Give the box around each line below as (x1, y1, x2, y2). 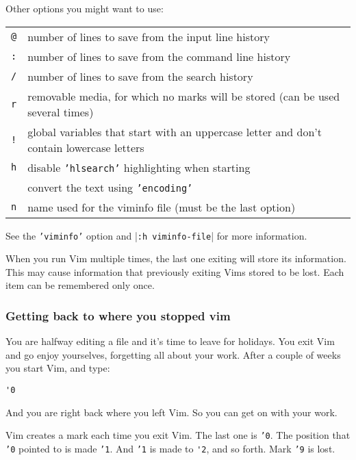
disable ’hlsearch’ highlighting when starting (27, 159, 251, 175)
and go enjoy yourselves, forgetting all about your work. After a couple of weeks (5, 347, 341, 361)
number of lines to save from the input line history (27, 28, 270, 44)
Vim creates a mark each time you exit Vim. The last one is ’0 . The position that (5, 428, 351, 442)
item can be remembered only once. (5, 278, 155, 292)
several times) (27, 103, 94, 120)
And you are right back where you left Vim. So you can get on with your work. (5, 405, 338, 419)
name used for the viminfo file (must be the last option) (27, 199, 296, 215)
